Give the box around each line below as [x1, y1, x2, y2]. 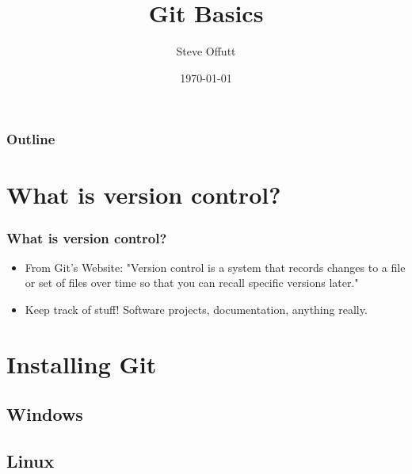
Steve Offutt [176, 43, 236, 59]
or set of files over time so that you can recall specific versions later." [25, 274, 359, 291]
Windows [6, 402, 83, 426]
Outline [6, 129, 55, 149]
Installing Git [6, 347, 157, 380]
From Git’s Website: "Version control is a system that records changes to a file [25, 258, 406, 275]
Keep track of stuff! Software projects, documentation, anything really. [25, 301, 368, 318]
